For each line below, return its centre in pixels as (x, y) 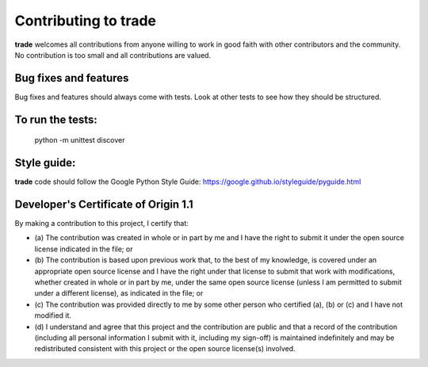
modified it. (53, 315)
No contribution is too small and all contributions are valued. (113, 55)
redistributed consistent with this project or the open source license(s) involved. (165, 349)
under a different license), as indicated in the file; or (119, 293)
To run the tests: (56, 119)
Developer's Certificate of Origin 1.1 (104, 204)
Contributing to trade (86, 21)
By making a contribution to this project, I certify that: (102, 224)
